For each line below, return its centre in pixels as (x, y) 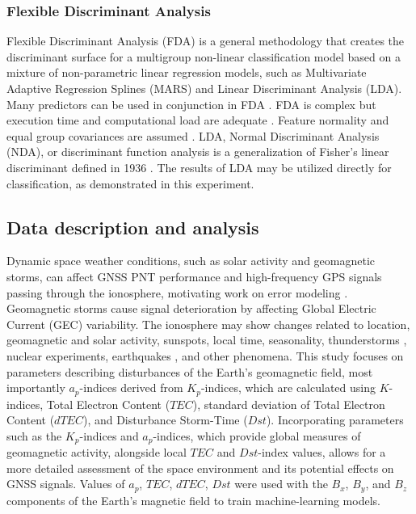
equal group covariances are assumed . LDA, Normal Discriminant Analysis (193, 135)
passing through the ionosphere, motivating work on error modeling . (177, 292)
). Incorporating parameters (335, 420)
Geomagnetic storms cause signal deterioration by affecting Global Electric (191, 308)
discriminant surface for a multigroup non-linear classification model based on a (204, 56)
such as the (34, 435)
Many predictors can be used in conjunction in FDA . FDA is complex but (191, 104)
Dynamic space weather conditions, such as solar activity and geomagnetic (191, 261)
